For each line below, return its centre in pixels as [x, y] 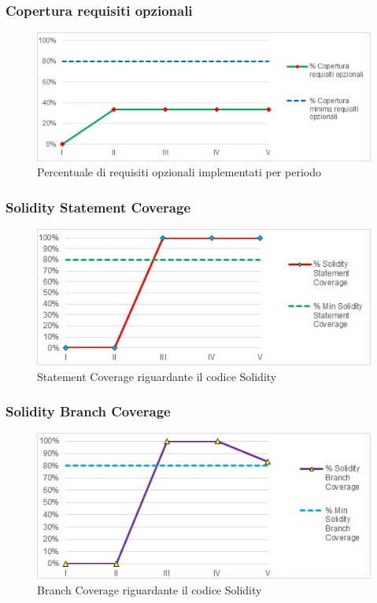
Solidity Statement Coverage [98, 207]
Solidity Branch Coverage [88, 411]
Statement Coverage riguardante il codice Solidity [157, 376]
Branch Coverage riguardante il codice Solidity [150, 589]
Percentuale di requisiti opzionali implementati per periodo [179, 172]
